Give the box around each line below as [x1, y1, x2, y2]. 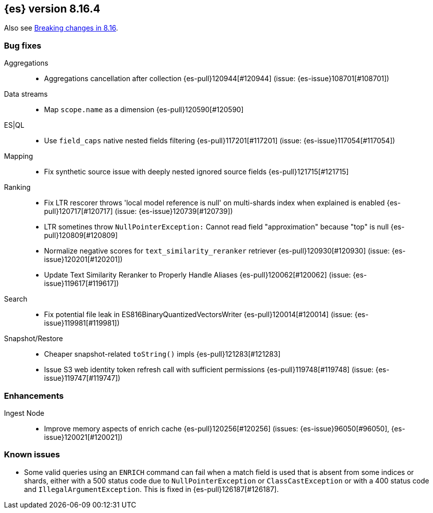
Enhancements [4, 390, 64, 401]
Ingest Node [4, 408, 45, 417]
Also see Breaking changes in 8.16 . [4, 24, 118, 33]
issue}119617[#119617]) [44, 279, 119, 288]
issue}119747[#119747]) [44, 374, 121, 383]
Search [4, 295, 28, 304]
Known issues [4, 449, 60, 460]
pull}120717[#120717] [44, 207, 113, 216]
